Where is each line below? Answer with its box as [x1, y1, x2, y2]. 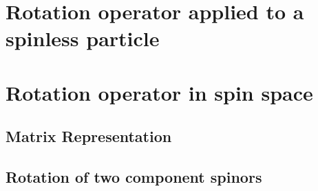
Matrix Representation [6, 125, 172, 147]
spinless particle [6, 24, 160, 52]
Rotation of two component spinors [6, 166, 262, 188]
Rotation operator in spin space [6, 78, 313, 106]
